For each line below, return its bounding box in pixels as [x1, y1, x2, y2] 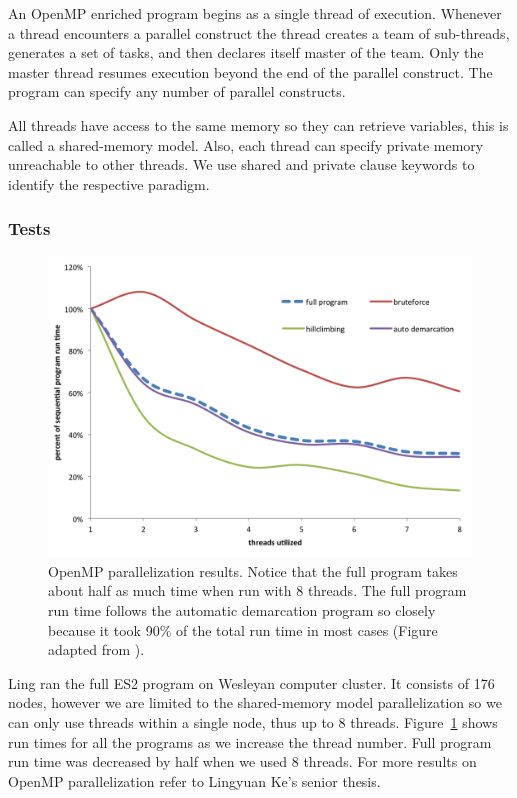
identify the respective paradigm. [8, 173, 210, 194]
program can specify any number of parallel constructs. [8, 81, 346, 102]
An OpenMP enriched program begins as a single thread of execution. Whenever [8, 3, 502, 23]
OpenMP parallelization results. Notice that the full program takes [48, 560, 458, 581]
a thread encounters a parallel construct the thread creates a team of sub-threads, [8, 22, 510, 43]
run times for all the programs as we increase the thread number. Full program [8, 731, 492, 752]
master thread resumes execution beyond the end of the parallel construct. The [8, 61, 493, 82]
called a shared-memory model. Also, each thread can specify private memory [8, 134, 484, 155]
